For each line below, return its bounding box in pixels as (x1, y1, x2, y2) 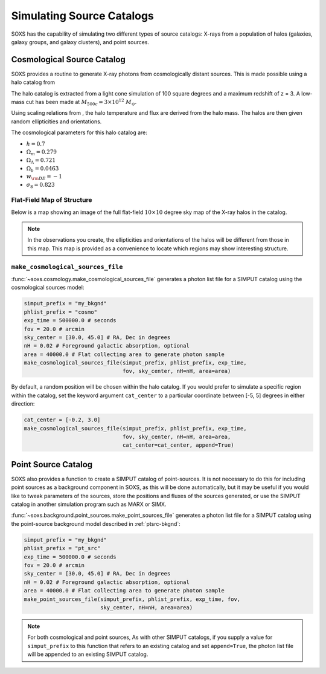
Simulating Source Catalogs (11, 9, 154, 22)
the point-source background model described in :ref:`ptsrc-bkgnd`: (11, 520, 181, 527)
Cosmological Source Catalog (11, 54, 126, 65)
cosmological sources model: (11, 284, 85, 291)
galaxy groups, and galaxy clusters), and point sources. (11, 38, 150, 45)
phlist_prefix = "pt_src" (24, 545, 101, 552)
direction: (11, 400, 35, 407)
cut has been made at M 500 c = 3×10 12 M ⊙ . (25, 97, 137, 107)
